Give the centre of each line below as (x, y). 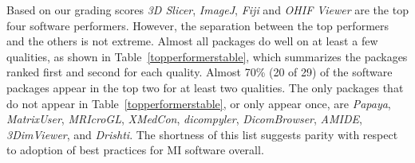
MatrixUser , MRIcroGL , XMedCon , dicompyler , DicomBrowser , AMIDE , (184, 119)
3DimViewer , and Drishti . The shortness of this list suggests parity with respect (202, 134)
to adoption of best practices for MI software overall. (135, 150)
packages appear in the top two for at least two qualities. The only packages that (205, 87)
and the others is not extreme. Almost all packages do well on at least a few (192, 41)
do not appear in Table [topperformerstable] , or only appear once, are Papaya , (199, 103)
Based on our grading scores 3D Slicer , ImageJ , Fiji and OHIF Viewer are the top (207, 10)
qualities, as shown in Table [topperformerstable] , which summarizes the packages (207, 56)
